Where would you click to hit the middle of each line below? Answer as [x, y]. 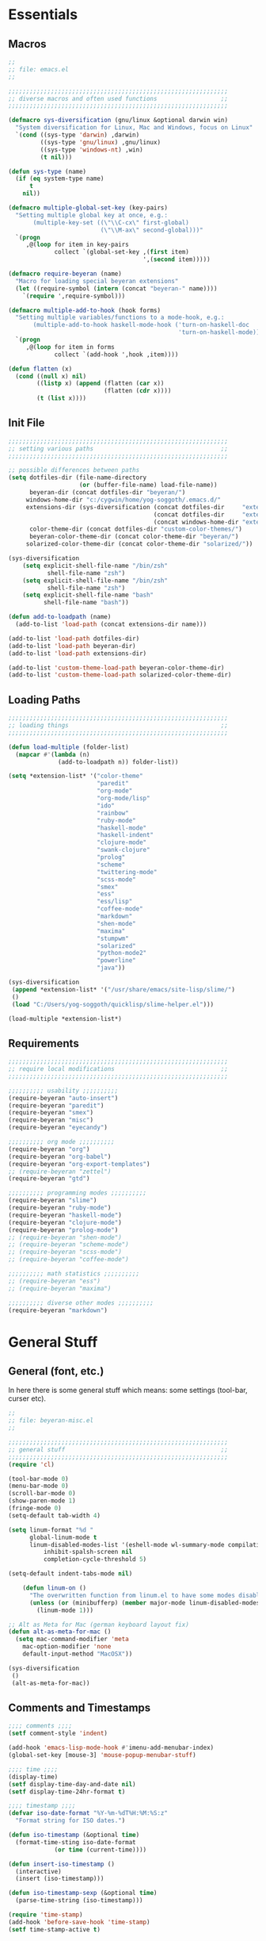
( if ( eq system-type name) [60, 179]
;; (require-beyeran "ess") [55, 1281]
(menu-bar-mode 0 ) [38, 1486]
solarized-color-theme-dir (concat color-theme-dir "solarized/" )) [139, 544]
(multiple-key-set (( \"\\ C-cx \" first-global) [111, 222]
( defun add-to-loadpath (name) [60, 617]
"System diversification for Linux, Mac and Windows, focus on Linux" [134, 128]
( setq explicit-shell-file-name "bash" [88, 595]
